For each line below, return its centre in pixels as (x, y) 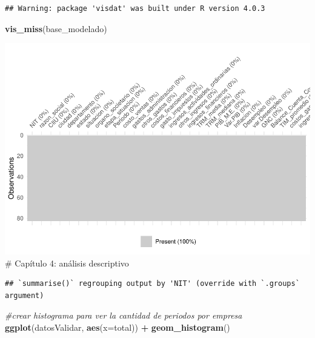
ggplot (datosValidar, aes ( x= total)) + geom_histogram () (118, 327)
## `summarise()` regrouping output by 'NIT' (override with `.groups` (152, 284)
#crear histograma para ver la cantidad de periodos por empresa (124, 315)
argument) (25, 295)
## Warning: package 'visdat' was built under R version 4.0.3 (135, 8)
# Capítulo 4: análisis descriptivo (67, 263)
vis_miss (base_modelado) (56, 28)
